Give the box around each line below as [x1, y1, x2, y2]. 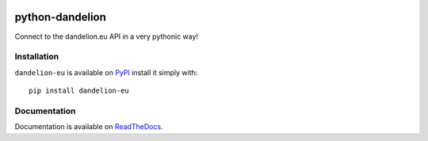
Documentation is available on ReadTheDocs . [14, 122, 163, 131]
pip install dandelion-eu [29, 86, 130, 95]
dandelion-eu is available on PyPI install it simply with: [14, 67, 198, 77]
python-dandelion [14, 10, 107, 24]
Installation [14, 51, 59, 63]
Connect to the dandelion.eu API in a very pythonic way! [14, 32, 198, 41]
